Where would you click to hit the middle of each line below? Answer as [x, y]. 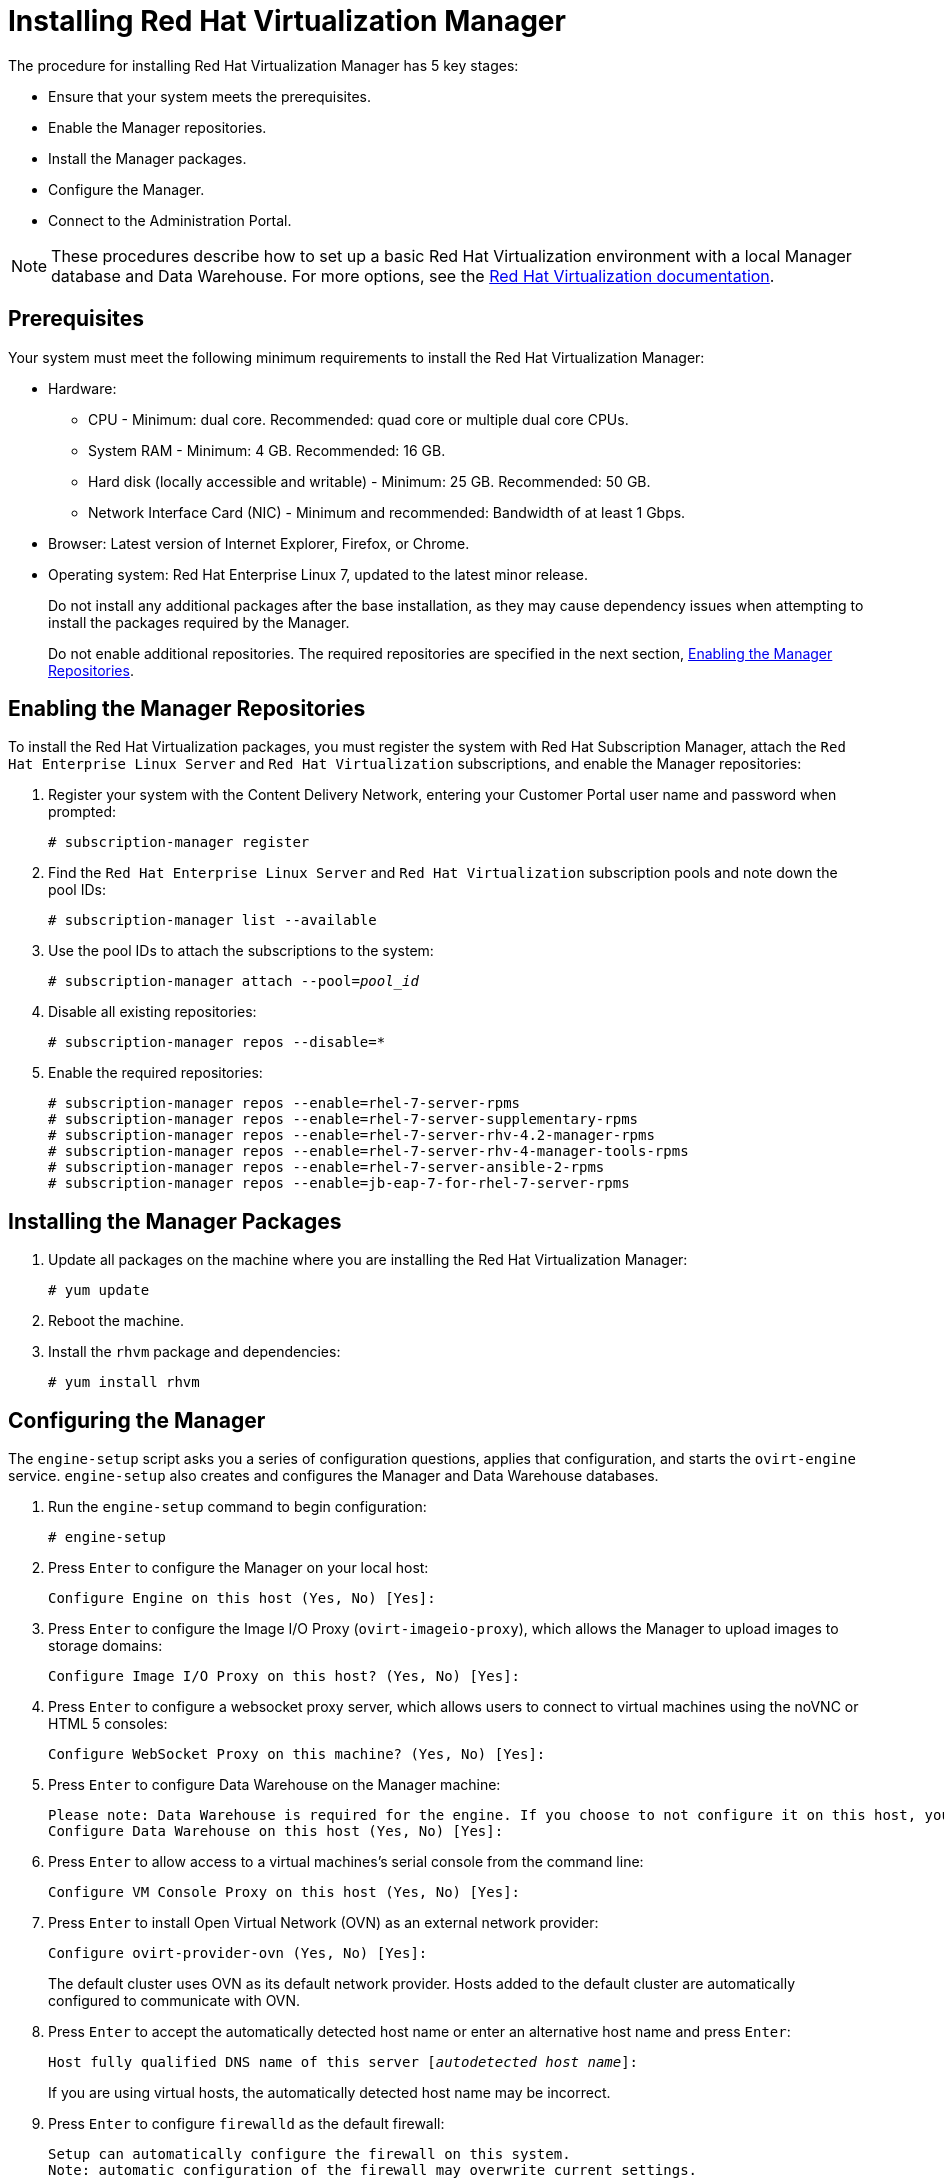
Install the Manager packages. [147, 158]
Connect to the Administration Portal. [170, 220]
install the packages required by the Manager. [199, 622]
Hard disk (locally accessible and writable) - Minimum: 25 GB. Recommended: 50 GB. [369, 481]
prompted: [82, 812]
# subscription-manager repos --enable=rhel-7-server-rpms [284, 1103]
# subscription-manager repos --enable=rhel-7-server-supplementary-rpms [343, 1119]
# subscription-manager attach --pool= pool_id [233, 981]
